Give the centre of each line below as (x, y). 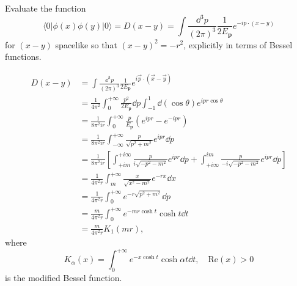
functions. (23, 57)
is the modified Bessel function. (64, 277)
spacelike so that (86, 44)
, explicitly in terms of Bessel (238, 44)
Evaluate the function (46, 8)
